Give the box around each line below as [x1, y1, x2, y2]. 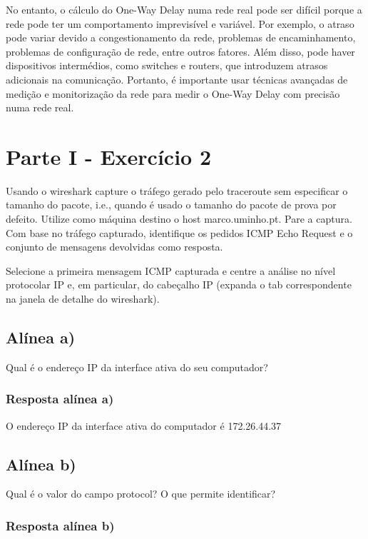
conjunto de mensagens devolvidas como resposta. [6, 239, 223, 254]
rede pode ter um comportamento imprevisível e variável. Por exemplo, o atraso [6, 16, 354, 31]
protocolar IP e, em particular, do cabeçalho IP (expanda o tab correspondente [6, 277, 352, 292]
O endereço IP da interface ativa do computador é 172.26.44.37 [6, 418, 282, 433]
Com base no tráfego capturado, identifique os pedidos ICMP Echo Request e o [6, 225, 353, 240]
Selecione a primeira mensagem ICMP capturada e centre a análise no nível [6, 263, 336, 278]
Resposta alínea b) [6, 516, 115, 534]
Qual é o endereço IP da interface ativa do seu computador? [6, 359, 268, 374]
